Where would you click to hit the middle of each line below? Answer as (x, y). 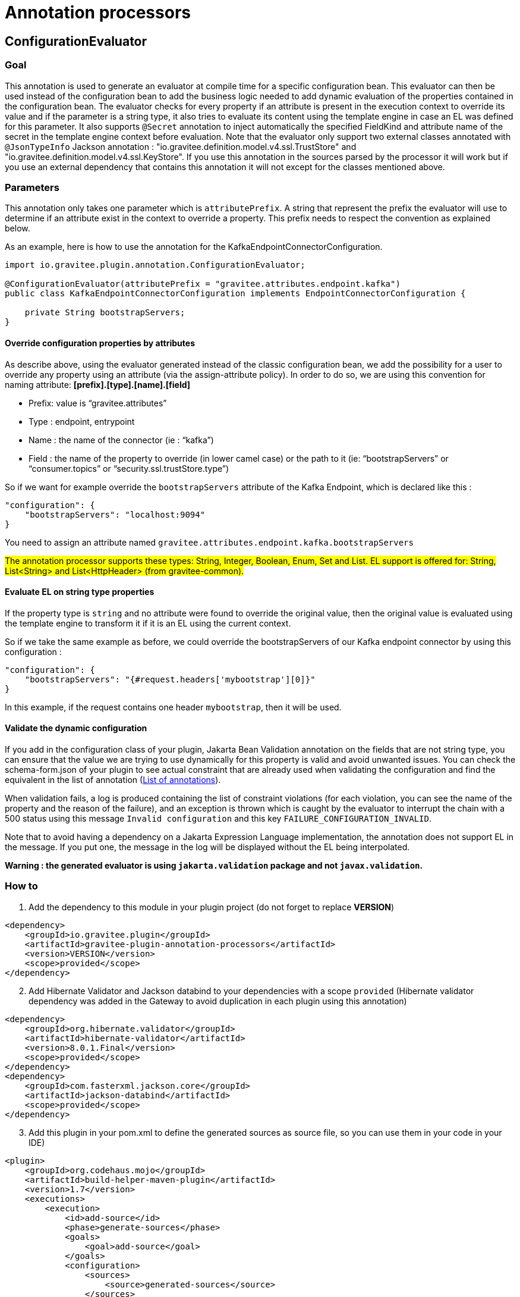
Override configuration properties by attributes (100, 343)
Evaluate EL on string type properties (80, 592)
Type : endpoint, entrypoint (82, 421)
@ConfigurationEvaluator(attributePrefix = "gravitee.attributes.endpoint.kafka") (203, 284)
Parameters (32, 187)
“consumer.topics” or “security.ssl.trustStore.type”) (129, 468)
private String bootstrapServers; (105, 313)
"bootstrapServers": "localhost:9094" (115, 514)
